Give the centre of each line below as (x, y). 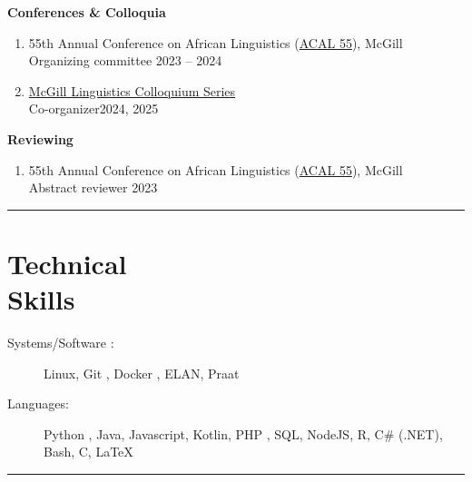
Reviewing (40, 138)
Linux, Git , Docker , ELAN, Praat (142, 373)
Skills (41, 299)
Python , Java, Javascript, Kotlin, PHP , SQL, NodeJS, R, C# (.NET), (243, 433)
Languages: (38, 403)
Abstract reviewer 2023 (93, 187)
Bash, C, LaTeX (88, 452)
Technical (67, 263)
